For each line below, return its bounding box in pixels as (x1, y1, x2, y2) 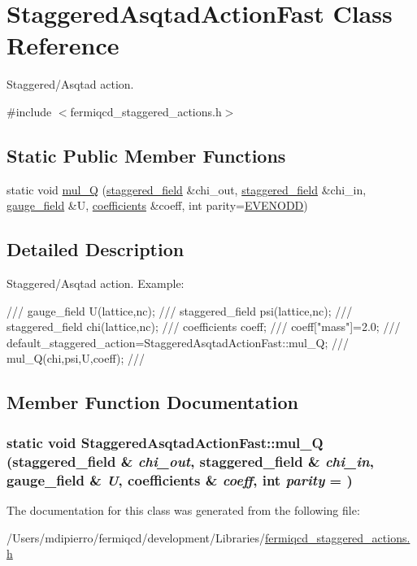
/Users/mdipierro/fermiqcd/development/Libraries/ (7, 529, 266, 546)
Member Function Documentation (7, 390, 299, 415)
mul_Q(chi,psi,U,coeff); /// (7, 350, 146, 367)
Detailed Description (7, 237, 185, 262)
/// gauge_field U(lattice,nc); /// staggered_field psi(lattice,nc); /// (7, 302, 353, 319)
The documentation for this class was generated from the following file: (7, 501, 360, 518)
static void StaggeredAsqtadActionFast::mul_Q (7, 432, 324, 452)
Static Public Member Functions (7, 142, 286, 168)
